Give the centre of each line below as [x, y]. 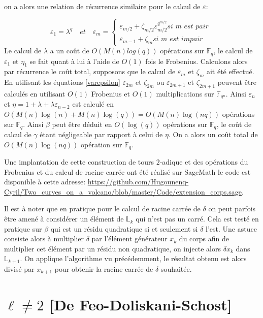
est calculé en [93, 104]
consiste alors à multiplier [44, 239]
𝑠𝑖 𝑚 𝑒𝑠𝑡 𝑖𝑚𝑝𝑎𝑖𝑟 [178, 39]
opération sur [102, 144]
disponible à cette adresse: [45, 182]
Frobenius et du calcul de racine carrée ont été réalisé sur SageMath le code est [127, 171]
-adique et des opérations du [204, 162]
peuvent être [237, 82]
